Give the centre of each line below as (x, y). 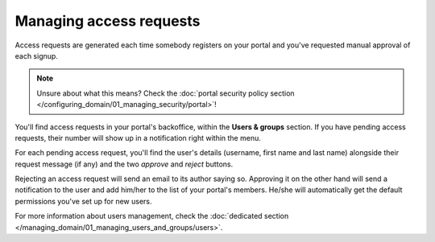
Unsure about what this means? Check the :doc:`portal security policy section (166, 93)
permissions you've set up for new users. (83, 201)
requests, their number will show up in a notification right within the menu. (138, 137)
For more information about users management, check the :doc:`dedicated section (152, 216)
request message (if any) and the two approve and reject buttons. (124, 164)
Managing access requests (108, 21)
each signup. (36, 55)
